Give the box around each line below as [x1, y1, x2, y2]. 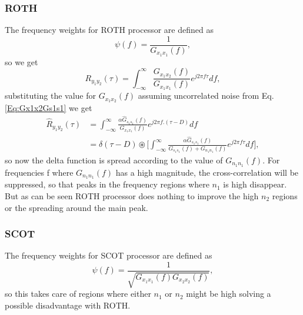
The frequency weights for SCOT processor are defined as [5, 249, 212, 262]
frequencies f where [5, 166, 74, 178]
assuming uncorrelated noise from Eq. [138, 89, 274, 102]
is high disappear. [223, 178, 287, 190]
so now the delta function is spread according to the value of [5, 153, 223, 166]
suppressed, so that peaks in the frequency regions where [5, 178, 209, 190]
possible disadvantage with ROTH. [5, 299, 131, 311]
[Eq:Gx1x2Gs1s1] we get [5, 102, 92, 114]
